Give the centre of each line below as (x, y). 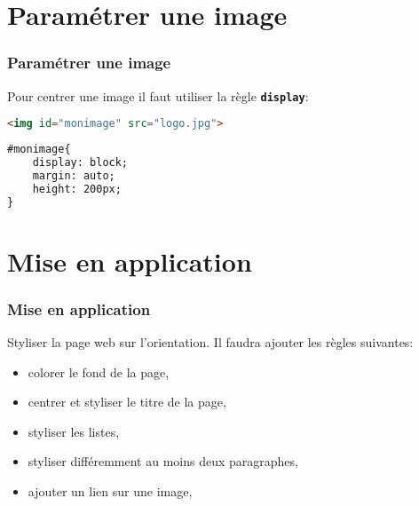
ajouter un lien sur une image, (110, 491)
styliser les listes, (74, 431)
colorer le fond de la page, (99, 372)
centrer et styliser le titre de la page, (127, 402)
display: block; (80, 162)
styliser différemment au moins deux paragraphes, (163, 461)
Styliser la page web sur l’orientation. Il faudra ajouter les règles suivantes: (210, 342)
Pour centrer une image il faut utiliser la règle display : (158, 95)
